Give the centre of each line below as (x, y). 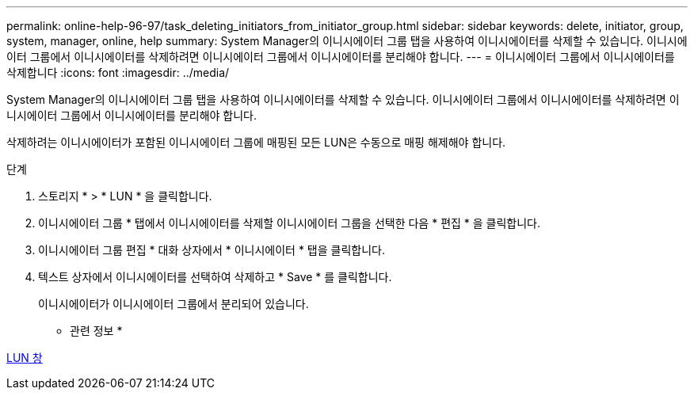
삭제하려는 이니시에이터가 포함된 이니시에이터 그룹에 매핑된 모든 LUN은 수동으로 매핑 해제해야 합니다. (256, 142)
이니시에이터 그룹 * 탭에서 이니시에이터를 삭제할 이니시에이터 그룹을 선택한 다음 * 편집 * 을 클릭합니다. (290, 223)
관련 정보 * (96, 331)
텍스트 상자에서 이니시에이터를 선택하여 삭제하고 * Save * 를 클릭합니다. (215, 277)
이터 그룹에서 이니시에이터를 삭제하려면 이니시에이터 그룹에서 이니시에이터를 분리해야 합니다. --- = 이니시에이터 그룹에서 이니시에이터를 (341, 57)
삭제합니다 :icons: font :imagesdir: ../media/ (118, 72)
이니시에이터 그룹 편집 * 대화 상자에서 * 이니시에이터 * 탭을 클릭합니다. (212, 250)
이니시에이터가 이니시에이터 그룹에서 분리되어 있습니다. (173, 304)
